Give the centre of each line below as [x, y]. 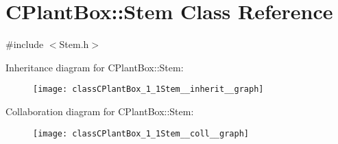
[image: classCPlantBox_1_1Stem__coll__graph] [141, 133]
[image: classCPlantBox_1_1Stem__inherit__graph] [148, 89]
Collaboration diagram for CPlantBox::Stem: [100, 111]
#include [25, 44]
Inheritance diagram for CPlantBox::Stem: [95, 67]
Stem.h [74, 44]
